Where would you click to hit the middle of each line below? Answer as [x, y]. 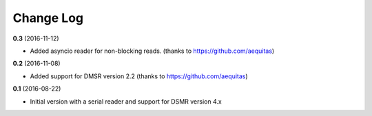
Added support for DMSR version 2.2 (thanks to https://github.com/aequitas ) [139, 76]
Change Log [48, 18]
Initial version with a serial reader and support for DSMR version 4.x [126, 101]
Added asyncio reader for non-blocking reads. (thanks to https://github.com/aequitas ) [152, 51]
